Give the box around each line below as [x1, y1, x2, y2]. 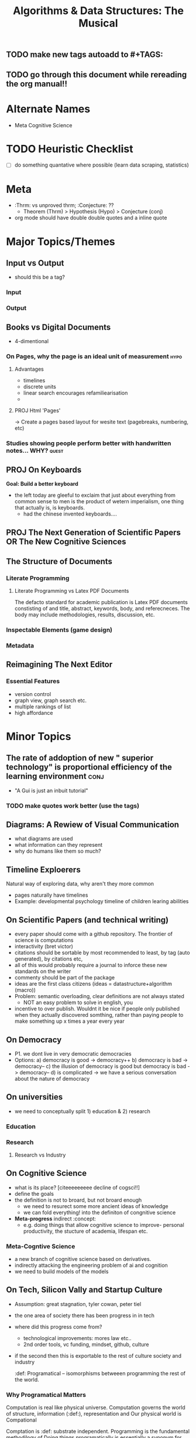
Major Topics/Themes [6, 235, 115, 248]
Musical [78, 16, 118, 30]
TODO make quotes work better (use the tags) [6, 802, 139, 810]
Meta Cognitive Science [14, 121, 73, 128]
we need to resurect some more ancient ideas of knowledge [23, 1202, 169, 1209]
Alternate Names [6, 102, 91, 116]
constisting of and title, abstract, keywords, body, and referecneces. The [14, 605, 190, 612]
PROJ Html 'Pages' [14, 407, 61, 414]
